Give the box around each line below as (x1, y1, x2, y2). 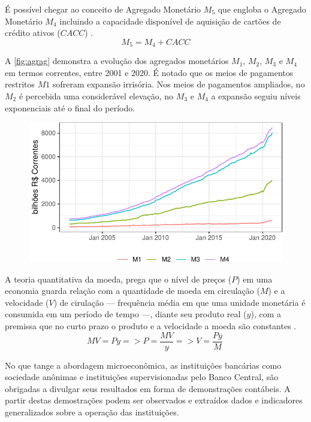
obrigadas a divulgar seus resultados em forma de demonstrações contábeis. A (5, 382, 291, 394)
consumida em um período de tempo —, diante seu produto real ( (5, 308, 247, 320)
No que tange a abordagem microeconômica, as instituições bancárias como (5, 359, 282, 371)
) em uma (237, 272, 273, 285)
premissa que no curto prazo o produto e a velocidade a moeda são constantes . (5, 320, 297, 332)
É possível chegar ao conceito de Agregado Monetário (5, 3, 201, 15)
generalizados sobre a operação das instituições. (5, 406, 179, 418)
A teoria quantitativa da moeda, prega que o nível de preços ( (5, 272, 232, 285)
